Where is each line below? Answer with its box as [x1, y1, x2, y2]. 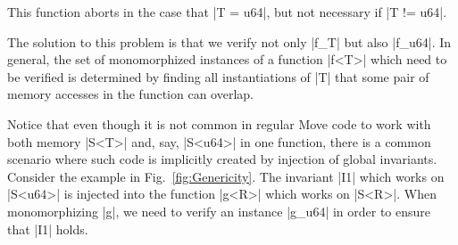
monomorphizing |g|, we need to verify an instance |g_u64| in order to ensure [7, 201, 431, 220]
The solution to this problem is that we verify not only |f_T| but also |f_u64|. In [7, 32, 452, 51]
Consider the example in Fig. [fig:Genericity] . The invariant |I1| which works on [7, 167, 445, 185]
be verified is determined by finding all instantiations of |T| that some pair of [7, 67, 429, 86]
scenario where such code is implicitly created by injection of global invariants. [7, 150, 437, 168]
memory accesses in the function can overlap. [7, 85, 254, 103]
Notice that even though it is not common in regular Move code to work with [7, 114, 431, 133]
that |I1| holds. [7, 219, 88, 238]
